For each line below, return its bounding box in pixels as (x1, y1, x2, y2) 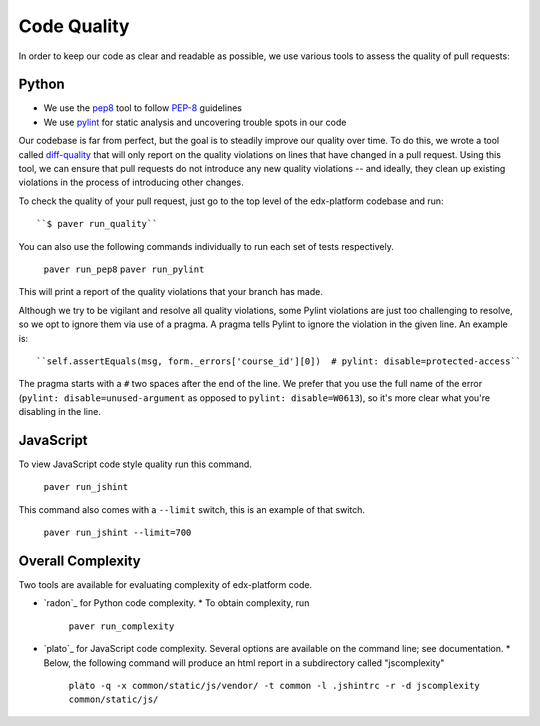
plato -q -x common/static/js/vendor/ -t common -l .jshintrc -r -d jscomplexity (68, 680, 480, 692)
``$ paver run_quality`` (36, 218, 158, 230)
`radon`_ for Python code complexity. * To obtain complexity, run (43, 597, 310, 609)
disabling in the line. (18, 406, 102, 418)
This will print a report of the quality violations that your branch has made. (18, 286, 324, 298)
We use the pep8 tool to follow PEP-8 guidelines (43, 102, 242, 114)
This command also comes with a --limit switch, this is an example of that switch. (18, 503, 365, 515)
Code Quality (18, 15, 130, 37)
